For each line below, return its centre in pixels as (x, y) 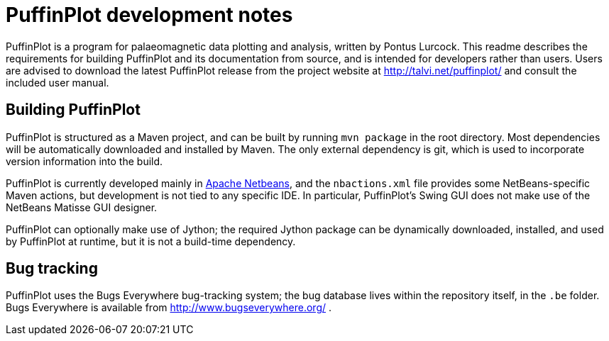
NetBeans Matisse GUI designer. (82, 207)
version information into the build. (84, 161)
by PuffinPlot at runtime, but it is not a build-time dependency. (151, 241)
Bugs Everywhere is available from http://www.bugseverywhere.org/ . (169, 308)
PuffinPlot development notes (149, 15)
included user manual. (57, 82)
